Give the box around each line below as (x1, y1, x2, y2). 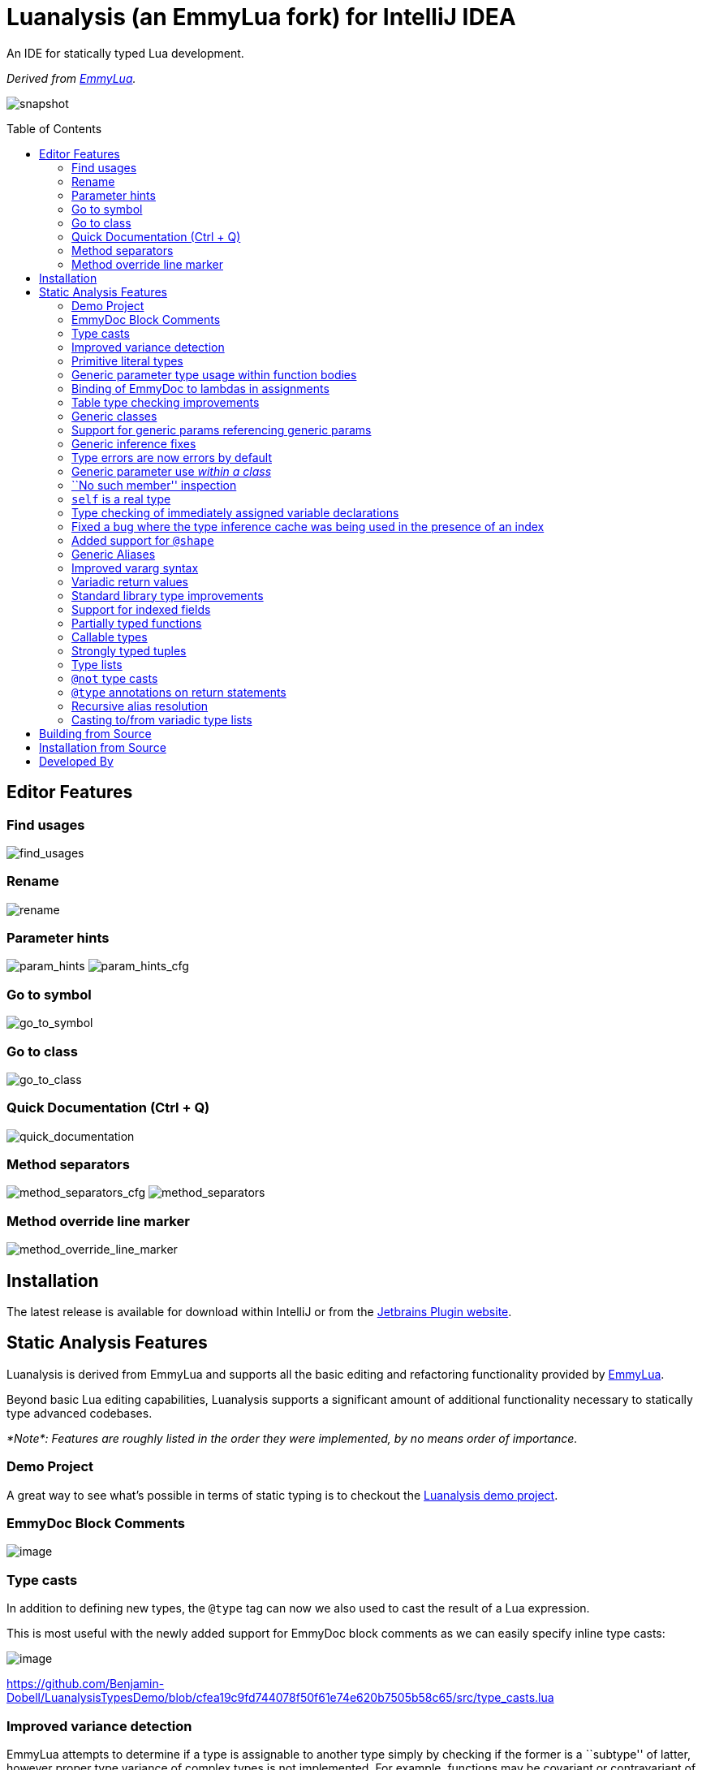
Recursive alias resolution (71, 698, 209, 713)
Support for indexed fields (71, 602, 211, 616)
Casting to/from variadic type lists (71, 712, 252, 727)
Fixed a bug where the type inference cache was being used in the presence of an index (71, 519, 545, 533)
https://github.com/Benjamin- (6, 1677, 165, 1691)
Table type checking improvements (71, 395, 260, 409)
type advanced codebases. (6, 1405, 153, 1420)
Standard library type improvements (71, 588, 264, 602)
